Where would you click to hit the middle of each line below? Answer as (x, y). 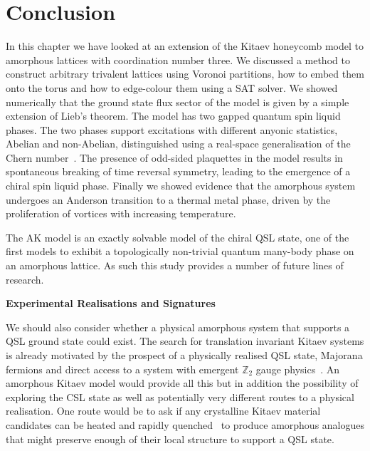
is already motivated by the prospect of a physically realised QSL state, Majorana (184, 355)
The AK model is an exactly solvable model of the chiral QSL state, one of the (178, 237)
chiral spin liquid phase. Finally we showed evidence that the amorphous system (181, 186)
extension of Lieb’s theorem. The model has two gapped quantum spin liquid (173, 116)
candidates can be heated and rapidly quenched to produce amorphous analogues (185, 424)
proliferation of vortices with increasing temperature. (121, 213)
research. (25, 279)
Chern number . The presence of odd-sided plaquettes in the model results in (174, 157)
